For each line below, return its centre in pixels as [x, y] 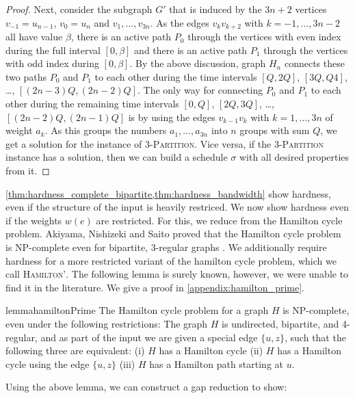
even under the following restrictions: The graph [107, 323]
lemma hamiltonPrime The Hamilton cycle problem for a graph [137, 310]
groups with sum [275, 130]
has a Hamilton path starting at [216, 363]
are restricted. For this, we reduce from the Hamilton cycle [219, 220]
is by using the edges [172, 117]
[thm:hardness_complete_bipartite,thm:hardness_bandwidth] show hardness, [168, 193]
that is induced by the [215, 9]
